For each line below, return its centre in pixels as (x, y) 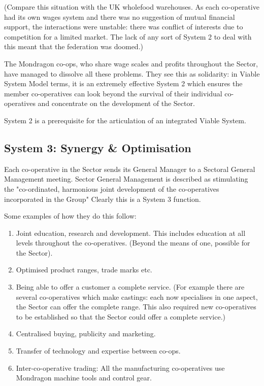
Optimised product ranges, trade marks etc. (84, 270)
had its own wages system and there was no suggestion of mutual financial (120, 16)
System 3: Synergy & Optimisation (98, 147)
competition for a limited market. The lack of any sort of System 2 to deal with (128, 36)
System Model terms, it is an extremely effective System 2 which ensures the (123, 83)
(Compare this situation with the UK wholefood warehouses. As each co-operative (132, 7)
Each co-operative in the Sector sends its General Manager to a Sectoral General (130, 169)
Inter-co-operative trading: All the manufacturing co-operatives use (120, 367)
